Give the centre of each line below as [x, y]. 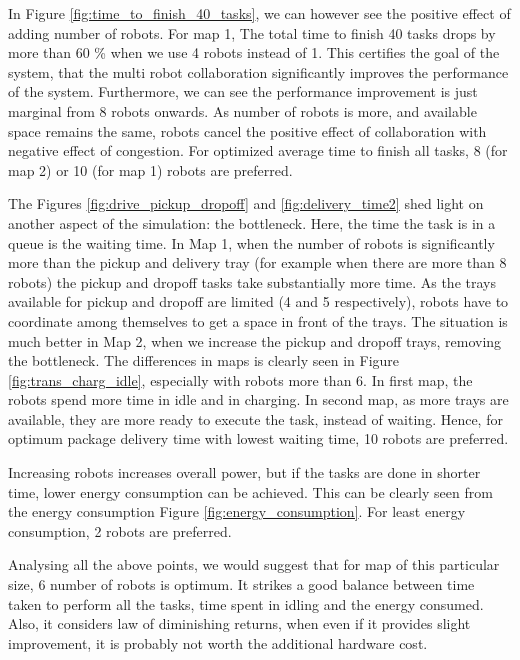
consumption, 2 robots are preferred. [120, 530]
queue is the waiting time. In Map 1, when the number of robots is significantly [251, 242]
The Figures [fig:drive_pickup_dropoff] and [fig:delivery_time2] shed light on [246, 203]
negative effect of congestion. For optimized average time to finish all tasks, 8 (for [258, 150]
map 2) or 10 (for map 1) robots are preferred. [150, 169]
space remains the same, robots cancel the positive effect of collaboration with [247, 130]
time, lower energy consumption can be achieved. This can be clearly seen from [250, 491]
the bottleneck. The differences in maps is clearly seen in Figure [204, 360]
